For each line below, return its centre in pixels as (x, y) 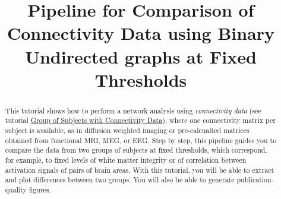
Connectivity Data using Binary (141, 33)
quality (16, 189)
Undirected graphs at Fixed (141, 56)
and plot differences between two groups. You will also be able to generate (120, 180)
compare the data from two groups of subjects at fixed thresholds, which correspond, (136, 150)
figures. (40, 189)
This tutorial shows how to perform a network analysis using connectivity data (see (133, 110)
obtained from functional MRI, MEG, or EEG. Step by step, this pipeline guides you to (141, 140)
